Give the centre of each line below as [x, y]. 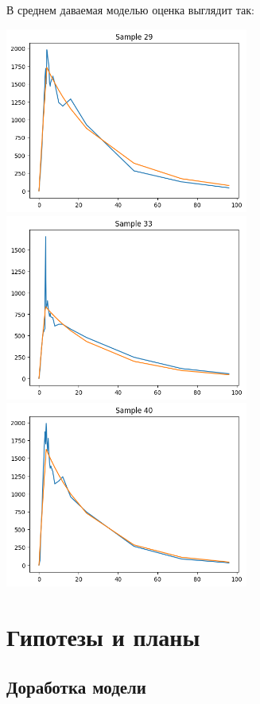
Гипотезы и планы [103, 636]
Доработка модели [76, 687]
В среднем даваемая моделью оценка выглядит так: [130, 10]
